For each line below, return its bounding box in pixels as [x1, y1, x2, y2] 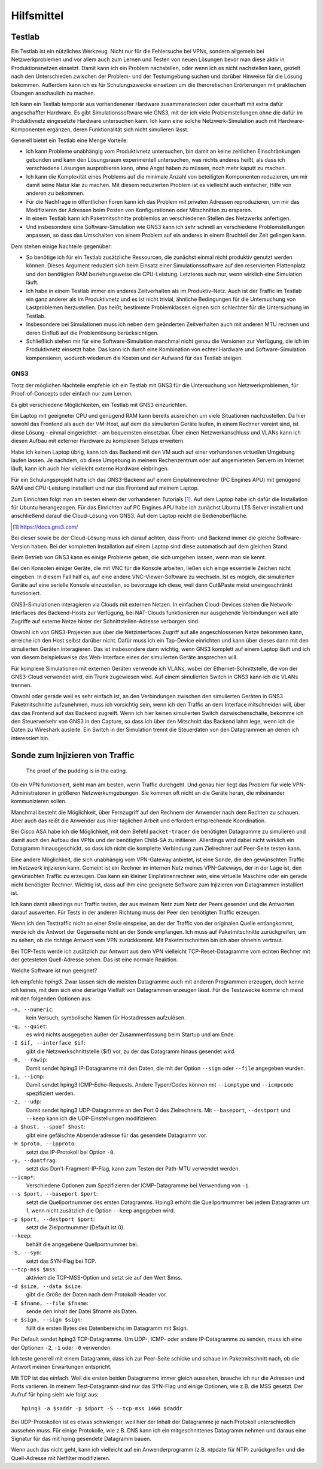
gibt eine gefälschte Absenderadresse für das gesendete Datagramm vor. [26, 1132, 208, 1139]
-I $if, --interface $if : [11, 1039, 86, 1046]
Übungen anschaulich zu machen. [11, 90, 96, 97]
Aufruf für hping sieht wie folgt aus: [11, 1391, 99, 1398]
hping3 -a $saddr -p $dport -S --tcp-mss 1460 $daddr [22, 1405, 182, 1411]
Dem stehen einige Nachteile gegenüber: [11, 243, 112, 250]
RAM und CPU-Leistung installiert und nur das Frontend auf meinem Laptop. [11, 484, 199, 491]
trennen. [11, 681, 32, 689]
